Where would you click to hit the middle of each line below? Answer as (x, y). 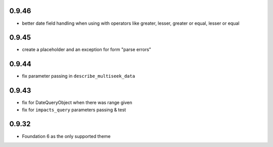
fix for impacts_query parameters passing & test (74, 110)
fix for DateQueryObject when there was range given (77, 103)
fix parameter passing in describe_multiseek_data (79, 76)
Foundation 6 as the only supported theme (66, 136)
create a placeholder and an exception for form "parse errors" (87, 50)
